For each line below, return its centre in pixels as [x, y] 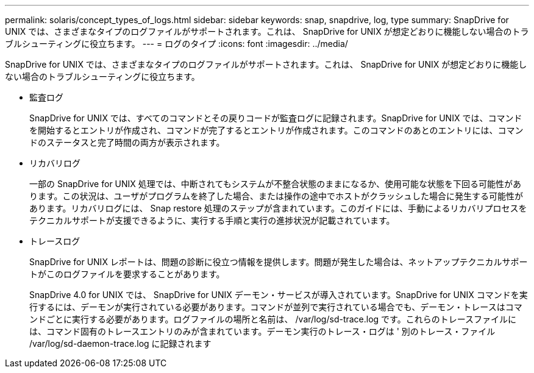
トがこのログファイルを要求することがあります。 [127, 274]
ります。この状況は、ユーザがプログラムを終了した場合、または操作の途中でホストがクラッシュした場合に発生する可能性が [276, 196]
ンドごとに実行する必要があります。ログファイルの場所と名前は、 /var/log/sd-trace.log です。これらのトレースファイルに [273, 319]
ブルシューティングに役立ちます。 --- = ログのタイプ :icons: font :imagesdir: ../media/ [176, 44]
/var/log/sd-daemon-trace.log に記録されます [120, 343]
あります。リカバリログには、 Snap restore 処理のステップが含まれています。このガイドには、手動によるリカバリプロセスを [278, 208]
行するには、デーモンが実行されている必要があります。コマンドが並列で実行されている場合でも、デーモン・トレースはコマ [276, 307]
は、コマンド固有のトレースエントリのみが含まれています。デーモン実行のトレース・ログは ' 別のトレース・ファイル [262, 331]
